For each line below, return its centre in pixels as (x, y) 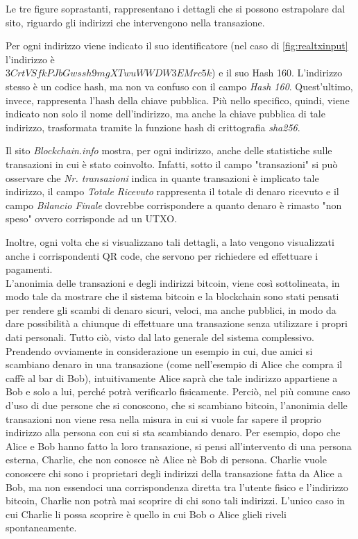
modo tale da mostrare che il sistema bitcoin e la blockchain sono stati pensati (172, 296)
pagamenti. (29, 269)
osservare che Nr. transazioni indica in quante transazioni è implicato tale (162, 177)
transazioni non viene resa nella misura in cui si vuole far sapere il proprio (163, 418)
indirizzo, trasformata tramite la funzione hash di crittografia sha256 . (153, 127)
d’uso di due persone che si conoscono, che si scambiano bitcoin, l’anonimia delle (177, 405)
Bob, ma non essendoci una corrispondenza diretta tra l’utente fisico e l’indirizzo (177, 487)
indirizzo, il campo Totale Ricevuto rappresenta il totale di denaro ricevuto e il (172, 191)
